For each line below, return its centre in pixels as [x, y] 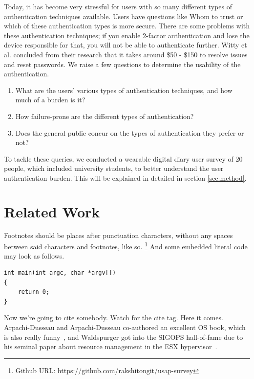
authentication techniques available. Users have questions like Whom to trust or [124, 16]
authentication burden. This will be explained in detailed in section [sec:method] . [125, 178]
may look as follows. [34, 256]
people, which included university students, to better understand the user [114, 168]
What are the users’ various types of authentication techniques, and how [124, 90]
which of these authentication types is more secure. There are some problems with [127, 26]
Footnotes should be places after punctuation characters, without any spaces [118, 235]
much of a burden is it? [50, 100]
